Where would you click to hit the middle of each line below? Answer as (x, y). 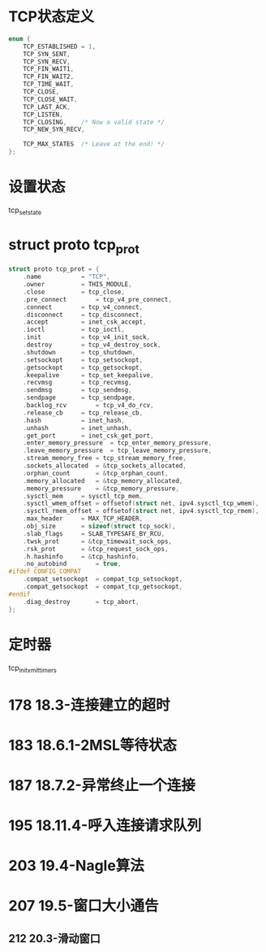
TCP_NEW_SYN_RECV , (54, 130)
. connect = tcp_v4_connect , (83, 307)
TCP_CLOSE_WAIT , (51, 99)
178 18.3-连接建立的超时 (89, 705)
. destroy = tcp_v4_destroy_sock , (92, 345)
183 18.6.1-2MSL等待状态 (92, 745)
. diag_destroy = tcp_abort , (81, 602)
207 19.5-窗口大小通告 (84, 906)
